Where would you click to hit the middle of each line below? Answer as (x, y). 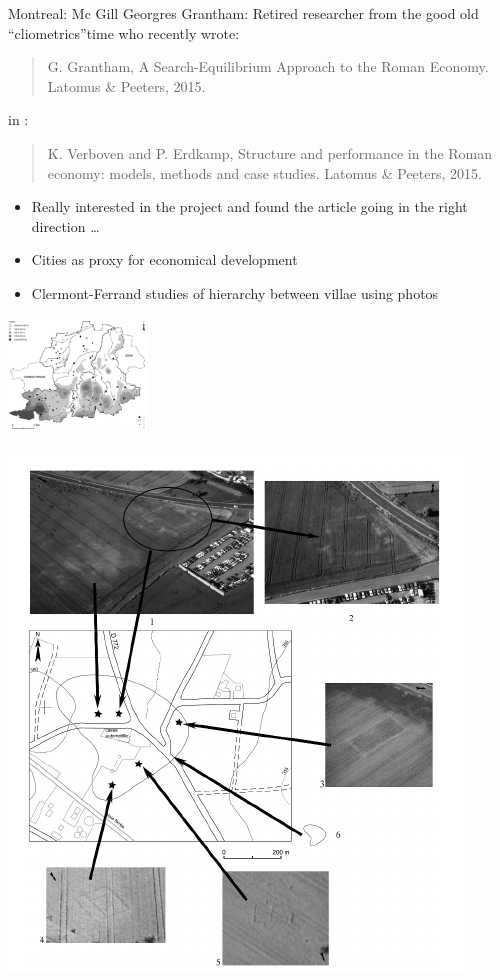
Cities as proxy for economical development (164, 259)
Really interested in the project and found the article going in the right (249, 206)
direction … (65, 225)
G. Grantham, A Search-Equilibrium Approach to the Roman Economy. (268, 66)
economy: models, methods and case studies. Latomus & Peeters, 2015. (264, 172)
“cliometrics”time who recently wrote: (124, 32)
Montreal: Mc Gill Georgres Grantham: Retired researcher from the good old (243, 13)
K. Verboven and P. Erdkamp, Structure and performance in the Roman (270, 152)
